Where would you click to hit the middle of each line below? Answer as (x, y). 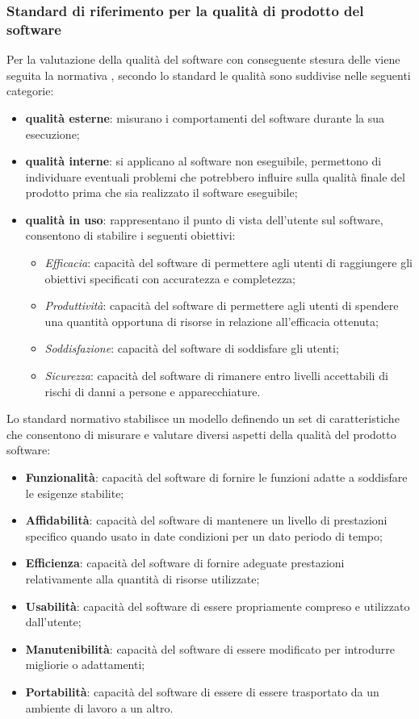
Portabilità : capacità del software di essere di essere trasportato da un (202, 691)
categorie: (30, 91)
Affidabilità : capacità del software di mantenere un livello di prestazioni (206, 520)
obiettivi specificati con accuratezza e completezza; (170, 278)
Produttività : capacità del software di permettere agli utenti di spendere (222, 305)
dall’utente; (53, 622)
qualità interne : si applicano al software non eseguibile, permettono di (203, 161)
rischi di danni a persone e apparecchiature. (153, 391)
